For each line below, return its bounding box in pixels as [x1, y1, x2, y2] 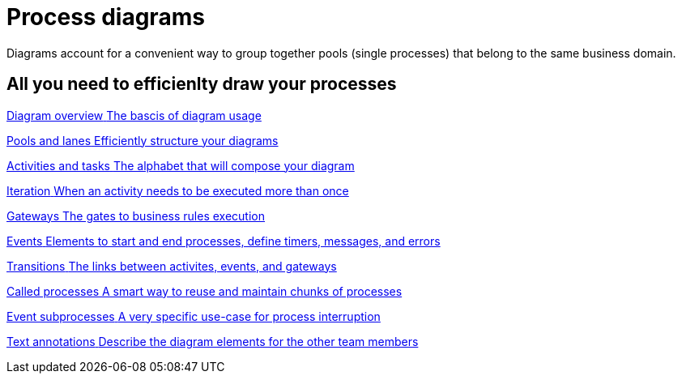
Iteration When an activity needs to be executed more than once [6, 183, 349, 198]
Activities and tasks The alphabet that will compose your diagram [6, 158, 355, 173]
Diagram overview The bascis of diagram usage [6, 108, 262, 122]
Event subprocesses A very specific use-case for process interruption [6, 309, 381, 323]
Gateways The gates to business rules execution [6, 208, 265, 223]
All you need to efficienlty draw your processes [6, 74, 397, 95]
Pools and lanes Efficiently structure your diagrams [6, 133, 279, 147]
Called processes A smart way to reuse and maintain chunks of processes [6, 284, 403, 298]
